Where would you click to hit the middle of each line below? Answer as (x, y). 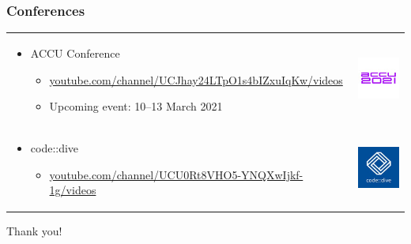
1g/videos (73, 190)
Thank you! (34, 231)
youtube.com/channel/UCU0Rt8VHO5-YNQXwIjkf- (176, 174)
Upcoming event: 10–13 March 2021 (136, 106)
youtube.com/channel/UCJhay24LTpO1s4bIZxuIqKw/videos (196, 79)
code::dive (55, 148)
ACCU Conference (75, 53)
